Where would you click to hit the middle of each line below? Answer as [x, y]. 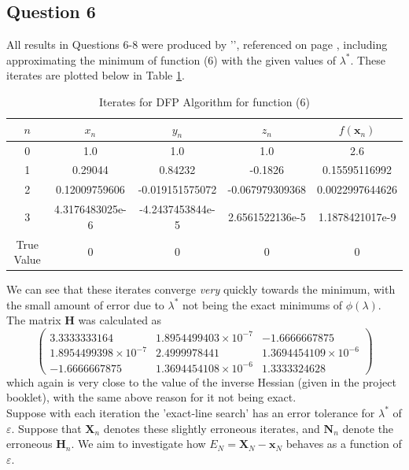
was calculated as [120, 320]
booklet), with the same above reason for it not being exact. [151, 397]
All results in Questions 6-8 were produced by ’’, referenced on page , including [197, 44]
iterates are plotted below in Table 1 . [96, 75]
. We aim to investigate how [138, 444]
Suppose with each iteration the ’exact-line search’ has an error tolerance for [191, 412]
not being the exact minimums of [263, 304]
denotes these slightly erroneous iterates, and [212, 428]
